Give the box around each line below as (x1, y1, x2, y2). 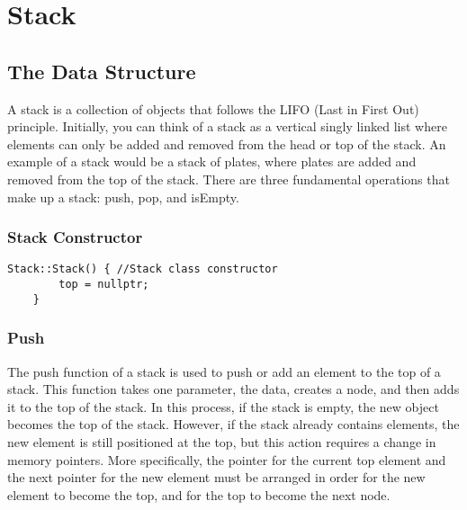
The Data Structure (7, 57, 196, 85)
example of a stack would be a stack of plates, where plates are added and (7, 152, 417, 171)
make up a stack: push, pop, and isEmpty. (7, 187, 239, 206)
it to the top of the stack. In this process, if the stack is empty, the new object (7, 397, 439, 416)
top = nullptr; (58, 278, 149, 291)
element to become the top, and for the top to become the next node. (7, 485, 391, 504)
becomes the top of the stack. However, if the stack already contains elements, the (7, 415, 460, 434)
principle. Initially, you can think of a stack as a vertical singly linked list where (7, 117, 447, 136)
